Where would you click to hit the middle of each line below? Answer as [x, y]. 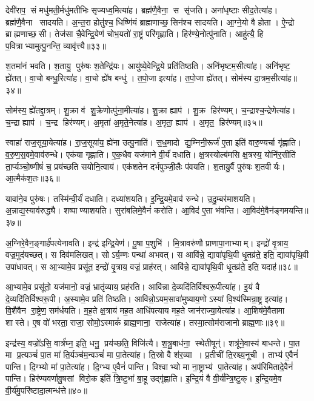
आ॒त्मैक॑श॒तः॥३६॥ [33, 178]
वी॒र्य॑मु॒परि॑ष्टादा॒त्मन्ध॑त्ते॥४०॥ [46, 390]
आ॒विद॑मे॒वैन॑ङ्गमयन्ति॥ [275, 210]
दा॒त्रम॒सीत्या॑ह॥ [276, 77]
